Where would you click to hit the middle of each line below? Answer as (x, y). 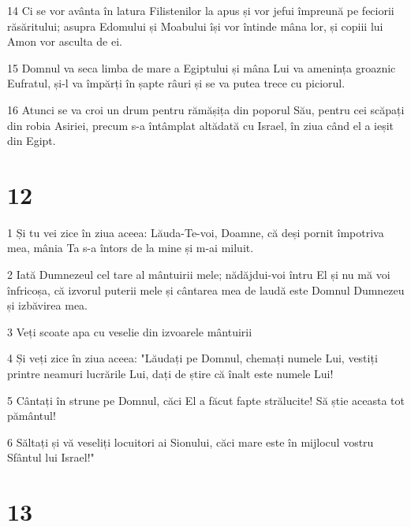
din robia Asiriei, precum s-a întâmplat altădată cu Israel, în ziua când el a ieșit (201, 125)
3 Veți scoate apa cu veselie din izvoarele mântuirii (130, 331)
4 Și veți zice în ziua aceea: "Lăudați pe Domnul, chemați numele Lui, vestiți (192, 358)
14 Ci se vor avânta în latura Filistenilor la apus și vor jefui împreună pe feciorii (201, 10)
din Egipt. (32, 141)
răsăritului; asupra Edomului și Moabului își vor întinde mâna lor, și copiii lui (195, 26)
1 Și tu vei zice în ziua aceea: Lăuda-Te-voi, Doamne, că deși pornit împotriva (196, 232)
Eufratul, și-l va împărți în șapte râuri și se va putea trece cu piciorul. (176, 83)
